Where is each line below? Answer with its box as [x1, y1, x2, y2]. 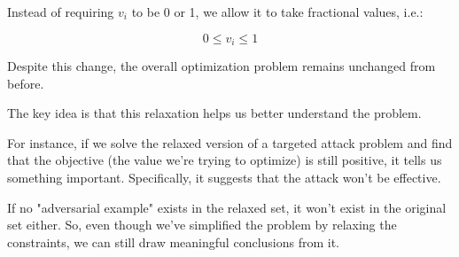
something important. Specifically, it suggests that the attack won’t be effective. [7, 168, 441, 187]
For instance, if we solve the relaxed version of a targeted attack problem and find [7, 133, 453, 152]
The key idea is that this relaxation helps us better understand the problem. [7, 104, 422, 122]
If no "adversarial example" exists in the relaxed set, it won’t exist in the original [7, 198, 447, 216]
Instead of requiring [7, 3, 114, 20]
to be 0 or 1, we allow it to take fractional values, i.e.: [131, 3, 424, 20]
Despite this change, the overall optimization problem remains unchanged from [7, 57, 436, 75]
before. [7, 74, 44, 92]
